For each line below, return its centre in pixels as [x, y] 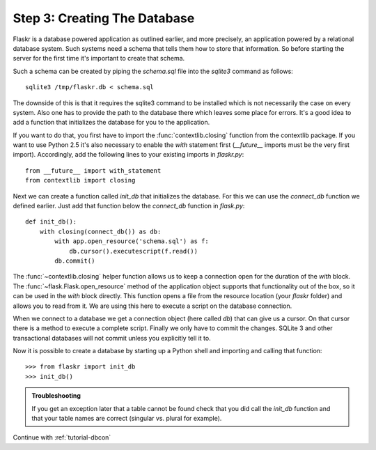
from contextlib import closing [80, 180]
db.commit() [75, 261]
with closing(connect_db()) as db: [100, 231]
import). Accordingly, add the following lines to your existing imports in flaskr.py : [128, 155]
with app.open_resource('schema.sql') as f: [132, 241]
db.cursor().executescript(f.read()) [134, 251]
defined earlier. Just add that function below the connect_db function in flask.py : [129, 206]
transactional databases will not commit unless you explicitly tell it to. [112, 338]
